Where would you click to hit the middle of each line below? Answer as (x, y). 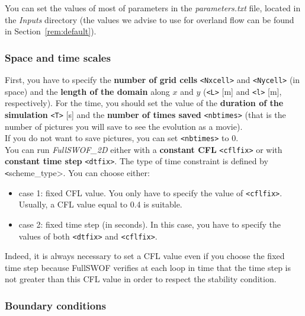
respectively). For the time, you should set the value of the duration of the (144, 103)
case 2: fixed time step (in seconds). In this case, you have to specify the (150, 224)
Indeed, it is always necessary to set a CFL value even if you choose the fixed (145, 256)
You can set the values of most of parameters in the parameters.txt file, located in (153, 8)
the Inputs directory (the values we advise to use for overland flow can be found (150, 19)
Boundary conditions (55, 305)
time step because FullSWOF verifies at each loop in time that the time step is (148, 267)
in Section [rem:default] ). (51, 31)
